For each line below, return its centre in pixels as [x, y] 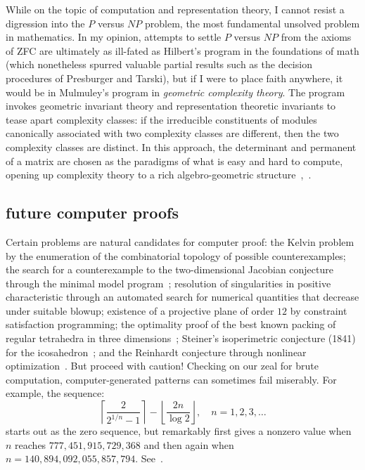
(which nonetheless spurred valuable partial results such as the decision [159, 64]
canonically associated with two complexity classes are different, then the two [172, 133]
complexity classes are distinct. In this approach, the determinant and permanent [181, 146]
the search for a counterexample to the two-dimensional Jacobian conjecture [169, 269]
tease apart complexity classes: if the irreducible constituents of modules [161, 119]
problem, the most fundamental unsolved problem [252, 23]
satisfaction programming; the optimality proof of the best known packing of [171, 324]
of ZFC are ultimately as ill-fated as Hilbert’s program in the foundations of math [182, 50]
